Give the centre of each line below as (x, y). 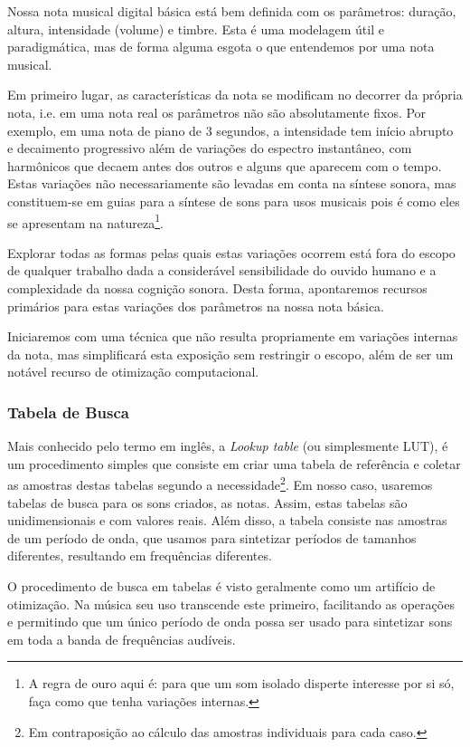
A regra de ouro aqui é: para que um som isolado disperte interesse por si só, (241, 683)
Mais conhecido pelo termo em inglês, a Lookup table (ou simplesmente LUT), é (228, 446)
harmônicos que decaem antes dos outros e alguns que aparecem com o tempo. (225, 165)
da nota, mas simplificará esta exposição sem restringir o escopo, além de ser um (230, 354)
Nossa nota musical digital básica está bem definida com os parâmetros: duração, (232, 11)
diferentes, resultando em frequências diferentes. (140, 555)
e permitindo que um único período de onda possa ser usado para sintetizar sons (230, 622)
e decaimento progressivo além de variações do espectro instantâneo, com (210, 148)
